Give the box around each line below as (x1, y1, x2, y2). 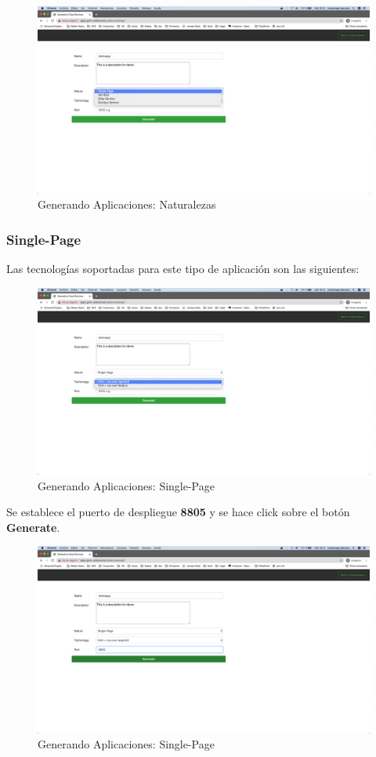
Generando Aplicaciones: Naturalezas (38, 196, 216, 213)
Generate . (6, 519, 60, 535)
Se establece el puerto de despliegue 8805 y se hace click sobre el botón (6, 504, 350, 520)
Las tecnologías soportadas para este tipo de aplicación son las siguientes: (6, 260, 360, 276)
